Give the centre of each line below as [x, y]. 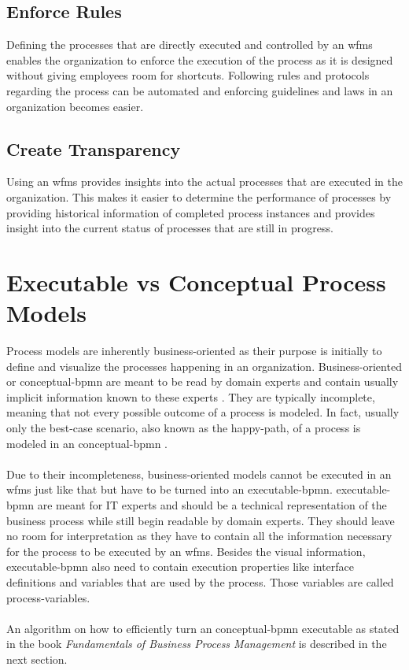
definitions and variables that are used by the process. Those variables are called [200, 581]
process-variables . [48, 597]
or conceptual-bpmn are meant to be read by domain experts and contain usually [203, 381]
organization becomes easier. [75, 106]
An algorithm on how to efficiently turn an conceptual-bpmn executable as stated [203, 628]
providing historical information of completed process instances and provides [191, 212]
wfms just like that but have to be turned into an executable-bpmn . [169, 489]
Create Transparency [94, 148]
